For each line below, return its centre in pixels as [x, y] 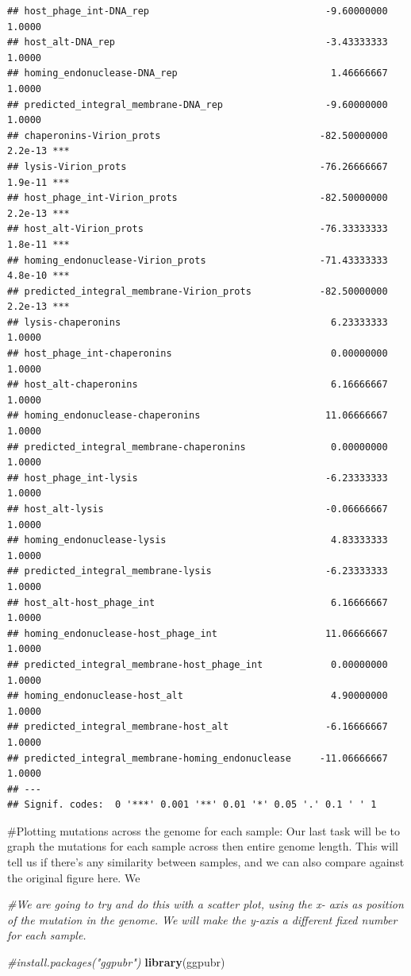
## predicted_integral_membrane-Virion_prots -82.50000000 [198, 291]
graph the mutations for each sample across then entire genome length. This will [203, 846]
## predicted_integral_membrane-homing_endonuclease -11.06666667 [198, 758]
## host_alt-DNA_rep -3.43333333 [198, 42]
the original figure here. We [74, 877]
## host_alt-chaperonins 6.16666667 [198, 385]
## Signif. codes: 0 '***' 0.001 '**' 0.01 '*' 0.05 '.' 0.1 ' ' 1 [192, 805]
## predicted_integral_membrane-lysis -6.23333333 [198, 571]
